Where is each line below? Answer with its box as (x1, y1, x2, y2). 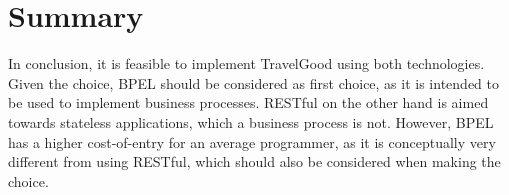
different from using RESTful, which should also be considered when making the (8, 151, 501, 172)
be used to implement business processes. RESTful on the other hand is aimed (8, 92, 489, 113)
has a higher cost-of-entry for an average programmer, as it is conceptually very (8, 131, 496, 152)
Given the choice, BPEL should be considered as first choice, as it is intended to (8, 72, 499, 93)
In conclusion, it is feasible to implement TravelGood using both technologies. (8, 53, 485, 74)
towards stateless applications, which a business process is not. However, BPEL (8, 111, 494, 132)
